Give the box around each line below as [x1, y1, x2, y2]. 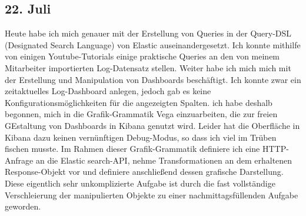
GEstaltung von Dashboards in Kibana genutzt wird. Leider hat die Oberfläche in [5, 119, 300, 131]
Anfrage [5, 154, 34, 166]
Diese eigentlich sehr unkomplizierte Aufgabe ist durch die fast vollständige [5, 177, 275, 189]
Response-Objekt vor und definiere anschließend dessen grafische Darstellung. [5, 165, 284, 178]
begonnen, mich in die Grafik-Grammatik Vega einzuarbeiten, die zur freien [5, 108, 278, 120]
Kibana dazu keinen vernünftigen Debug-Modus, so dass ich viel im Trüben [5, 131, 277, 143]
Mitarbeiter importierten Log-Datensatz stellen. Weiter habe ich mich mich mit [5, 61, 291, 74]
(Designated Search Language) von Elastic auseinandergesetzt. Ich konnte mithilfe [5, 38, 301, 51]
